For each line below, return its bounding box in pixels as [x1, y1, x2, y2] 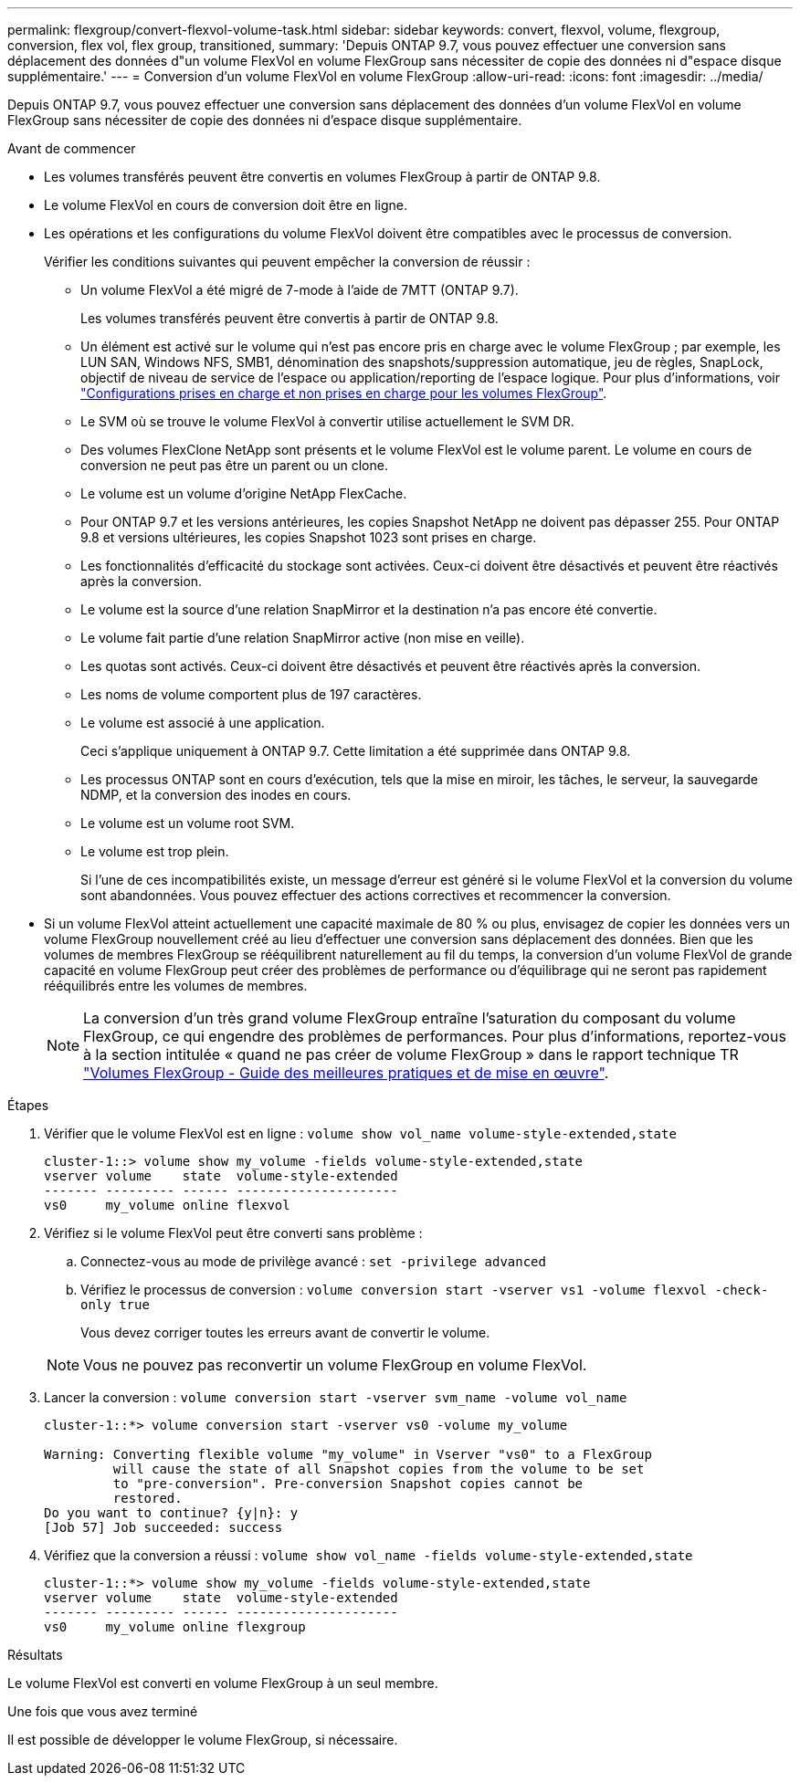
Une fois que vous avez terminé [7, 1704, 198, 1719]
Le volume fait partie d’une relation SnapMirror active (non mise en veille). [80, 630, 525, 645]
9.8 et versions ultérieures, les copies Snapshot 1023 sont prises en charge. [80, 530, 537, 545]
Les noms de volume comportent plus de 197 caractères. [80, 687, 422, 702]
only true [80, 1297, 150, 1312]
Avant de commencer [7, 141, 136, 156]
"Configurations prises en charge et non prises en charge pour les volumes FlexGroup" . [80, 385, 607, 401]
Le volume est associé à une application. [80, 715, 325, 730]
